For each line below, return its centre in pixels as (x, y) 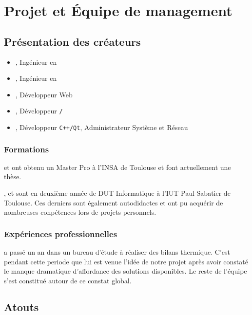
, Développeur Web (44, 94)
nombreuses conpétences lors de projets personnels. (80, 212)
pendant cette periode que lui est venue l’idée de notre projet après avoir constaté (126, 261)
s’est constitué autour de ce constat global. (68, 280)
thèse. (13, 176)
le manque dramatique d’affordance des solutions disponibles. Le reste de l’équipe (126, 271)
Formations (27, 149)
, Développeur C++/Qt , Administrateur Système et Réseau (102, 127)
